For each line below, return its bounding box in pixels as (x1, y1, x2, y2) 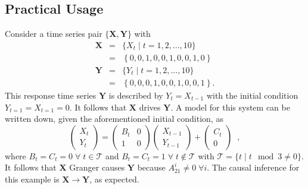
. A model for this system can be (170, 100, 290, 113)
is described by (108, 89, 163, 101)
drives (139, 100, 161, 113)
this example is (5, 172, 60, 185)
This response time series (5, 89, 97, 101)
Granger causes (69, 161, 125, 174)
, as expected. (89, 172, 139, 185)
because (137, 161, 166, 174)
